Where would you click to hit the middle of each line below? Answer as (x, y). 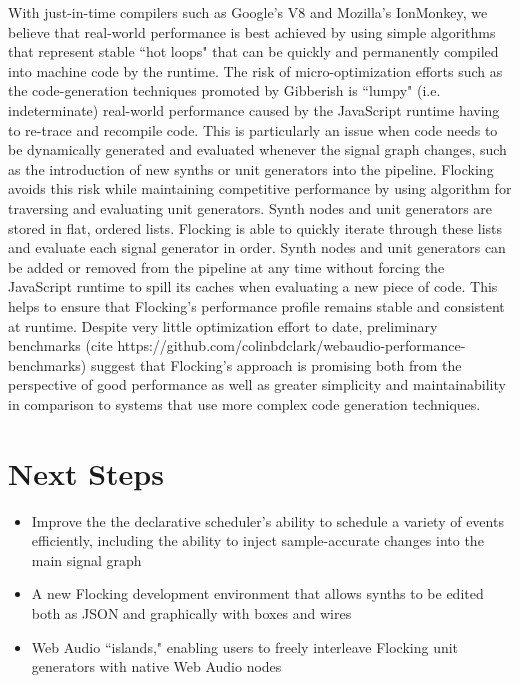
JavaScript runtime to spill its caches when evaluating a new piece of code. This (253, 286)
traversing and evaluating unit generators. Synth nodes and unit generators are (250, 207)
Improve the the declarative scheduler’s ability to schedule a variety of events (267, 520)
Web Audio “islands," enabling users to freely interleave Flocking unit (245, 646)
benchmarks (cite (60, 345)
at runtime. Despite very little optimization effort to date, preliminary (223, 325)
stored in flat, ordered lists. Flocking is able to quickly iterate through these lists (255, 227)
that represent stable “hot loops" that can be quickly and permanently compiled (253, 51)
